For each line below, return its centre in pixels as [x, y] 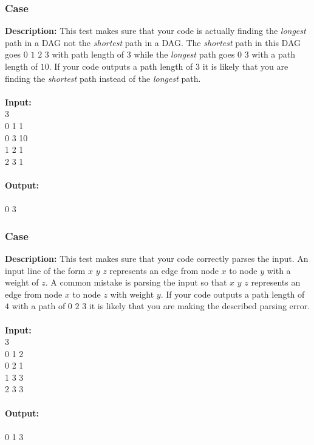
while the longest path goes [184, 54]
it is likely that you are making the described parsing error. [200, 306]
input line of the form [45, 270]
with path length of [88, 54]
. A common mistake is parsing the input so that [136, 282]
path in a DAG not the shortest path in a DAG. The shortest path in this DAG [153, 42]
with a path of [39, 306]
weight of [22, 282]
